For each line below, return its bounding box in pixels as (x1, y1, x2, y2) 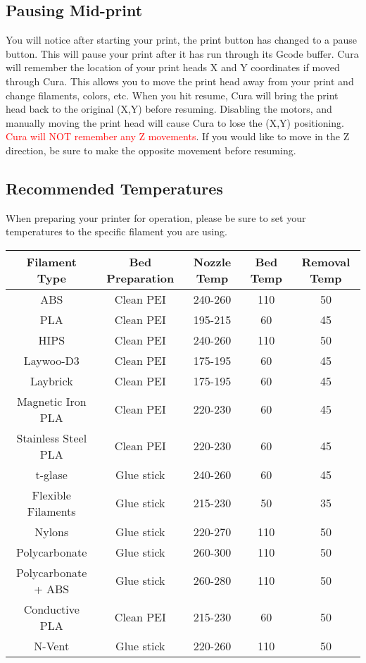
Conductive (23, 600, 80, 617)
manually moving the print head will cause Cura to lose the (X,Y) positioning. (6, 115, 344, 130)
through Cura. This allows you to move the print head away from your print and (6, 73, 354, 88)
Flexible (32, 486, 71, 503)
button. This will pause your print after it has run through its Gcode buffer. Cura (6, 46, 359, 61)
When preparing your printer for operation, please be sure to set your (6, 210, 306, 225)
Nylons (34, 523, 69, 540)
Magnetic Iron (16, 392, 87, 409)
